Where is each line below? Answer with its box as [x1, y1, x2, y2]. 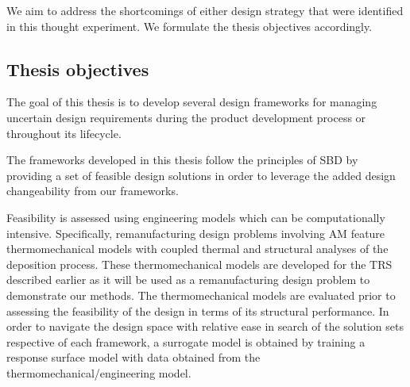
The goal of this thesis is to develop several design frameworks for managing [6, 94, 377, 110]
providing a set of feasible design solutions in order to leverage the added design [6, 167, 396, 183]
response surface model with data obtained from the [6, 349, 261, 366]
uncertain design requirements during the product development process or [6, 109, 366, 125]
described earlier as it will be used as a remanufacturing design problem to [6, 271, 370, 288]
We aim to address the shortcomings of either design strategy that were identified [6, 2, 404, 18]
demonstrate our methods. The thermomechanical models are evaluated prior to [6, 286, 396, 303]
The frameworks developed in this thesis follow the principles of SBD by [6, 151, 358, 168]
